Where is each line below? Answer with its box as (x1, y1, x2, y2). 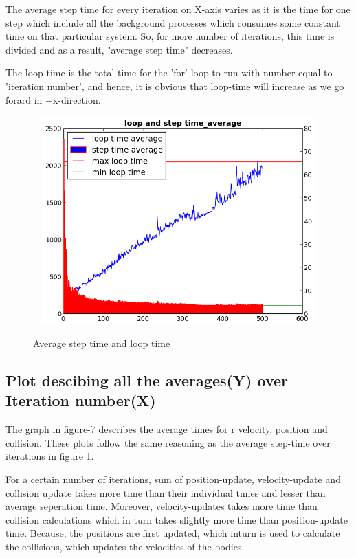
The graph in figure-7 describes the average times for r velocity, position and (5, 422, 328, 436)
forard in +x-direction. (5, 92, 101, 107)
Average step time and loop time (33, 336, 170, 350)
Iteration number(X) (5, 390, 156, 411)
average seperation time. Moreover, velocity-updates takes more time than (5, 499, 318, 513)
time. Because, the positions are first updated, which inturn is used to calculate (5, 526, 340, 540)
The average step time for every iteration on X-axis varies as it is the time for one (5, 2, 351, 16)
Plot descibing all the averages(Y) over (5, 370, 289, 391)
